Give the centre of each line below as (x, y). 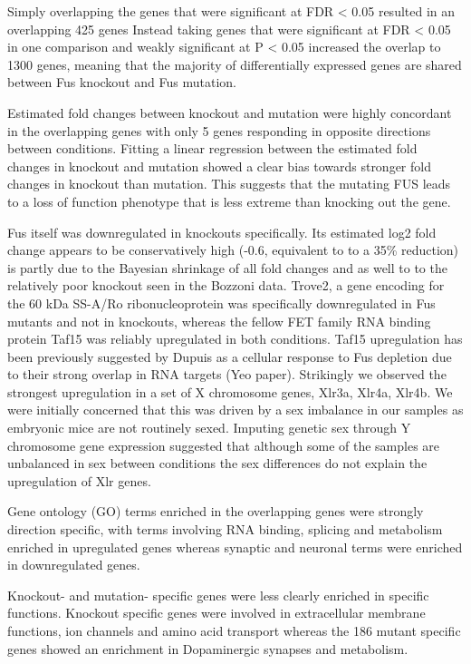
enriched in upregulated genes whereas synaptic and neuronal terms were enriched (235, 547)
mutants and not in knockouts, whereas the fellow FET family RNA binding (219, 321)
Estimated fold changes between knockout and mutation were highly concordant (230, 112)
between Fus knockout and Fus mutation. (122, 82)
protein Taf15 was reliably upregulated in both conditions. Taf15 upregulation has (235, 339)
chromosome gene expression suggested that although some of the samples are (224, 445)
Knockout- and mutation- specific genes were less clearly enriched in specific (218, 595)
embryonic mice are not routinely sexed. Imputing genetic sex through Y (209, 428)
